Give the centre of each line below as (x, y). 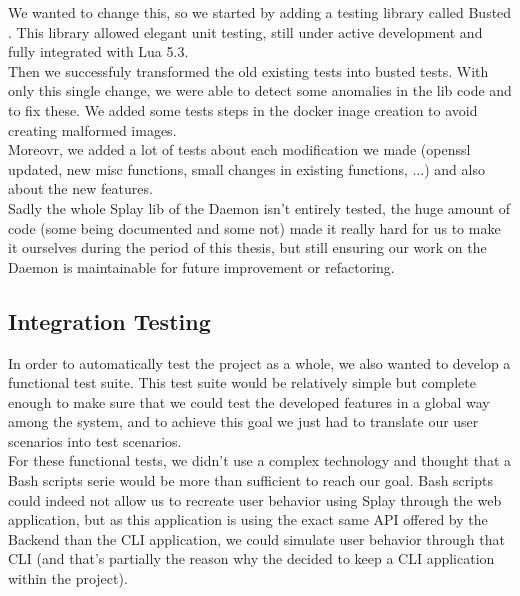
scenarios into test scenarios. (95, 440)
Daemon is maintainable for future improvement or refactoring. (201, 266)
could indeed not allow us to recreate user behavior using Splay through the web (255, 499)
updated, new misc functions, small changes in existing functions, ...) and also (246, 168)
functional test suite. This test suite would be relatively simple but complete (242, 382)
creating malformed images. (92, 129)
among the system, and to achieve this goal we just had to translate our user (243, 421)
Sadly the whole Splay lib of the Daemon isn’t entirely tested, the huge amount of (259, 207)
